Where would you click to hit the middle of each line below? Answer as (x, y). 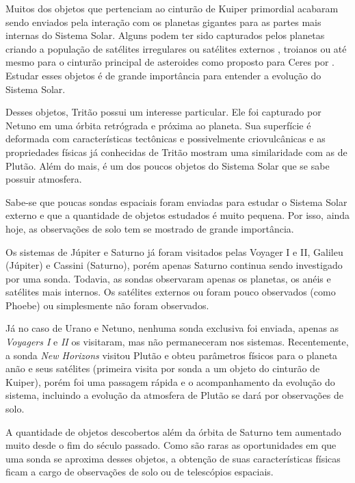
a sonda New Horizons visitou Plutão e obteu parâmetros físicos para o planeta (172, 355)
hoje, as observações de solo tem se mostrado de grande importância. (150, 228)
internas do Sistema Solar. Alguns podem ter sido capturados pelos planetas (165, 35)
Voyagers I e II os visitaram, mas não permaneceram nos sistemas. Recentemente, (177, 342)
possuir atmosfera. (44, 179)
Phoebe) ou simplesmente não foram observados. (107, 305)
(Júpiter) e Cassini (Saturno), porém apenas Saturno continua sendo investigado (174, 265)
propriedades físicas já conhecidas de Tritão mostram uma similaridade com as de (176, 152)
